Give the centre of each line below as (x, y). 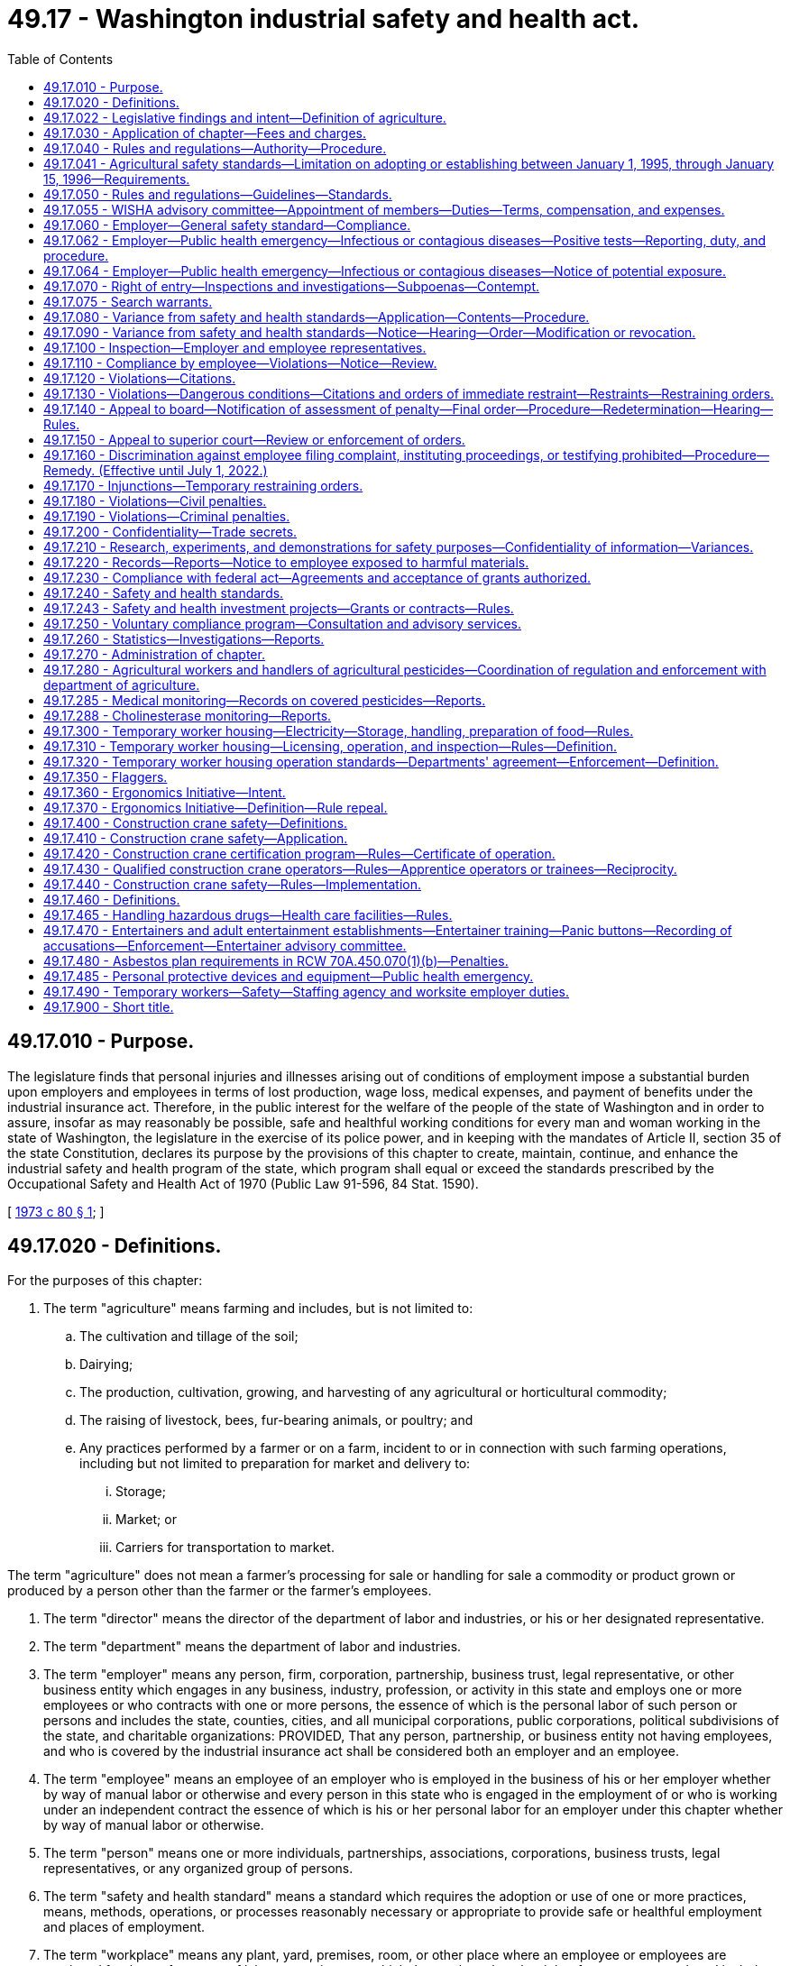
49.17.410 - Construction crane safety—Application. (196, 838)
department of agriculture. (122, 684)
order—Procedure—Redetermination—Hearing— (629, 409)
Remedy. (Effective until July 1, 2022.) (156, 470)
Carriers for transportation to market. (225, 1548)
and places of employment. (124, 1927)
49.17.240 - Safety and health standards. (164, 593)
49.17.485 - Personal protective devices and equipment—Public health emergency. (289, 976)
